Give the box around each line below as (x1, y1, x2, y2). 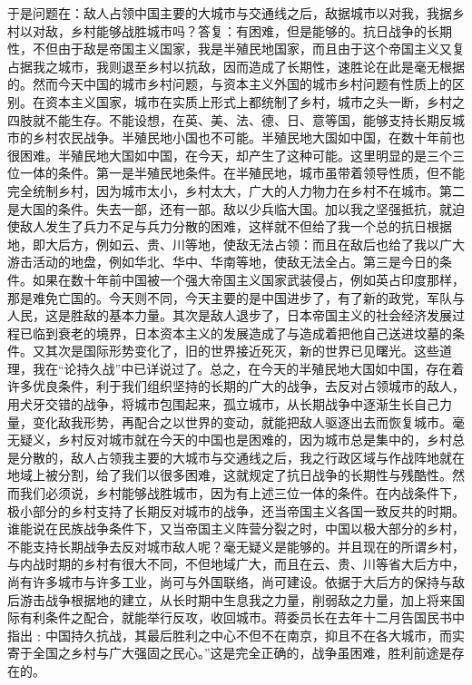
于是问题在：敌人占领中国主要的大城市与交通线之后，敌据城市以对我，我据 (7, 4, 452, 22)
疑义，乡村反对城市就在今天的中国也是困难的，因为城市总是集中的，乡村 (19, 430, 452, 449)
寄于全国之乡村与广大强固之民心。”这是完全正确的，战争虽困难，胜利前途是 (7, 643, 452, 662)
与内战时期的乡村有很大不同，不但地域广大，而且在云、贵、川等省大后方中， (7, 554, 465, 573)
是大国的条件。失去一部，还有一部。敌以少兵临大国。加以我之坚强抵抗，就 (7, 199, 452, 218)
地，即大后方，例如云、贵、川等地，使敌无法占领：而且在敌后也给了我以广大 (7, 234, 465, 253)
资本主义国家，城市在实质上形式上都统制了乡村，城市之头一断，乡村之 (44, 92, 465, 111)
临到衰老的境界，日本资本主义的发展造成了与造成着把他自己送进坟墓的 (32, 323, 452, 342)
